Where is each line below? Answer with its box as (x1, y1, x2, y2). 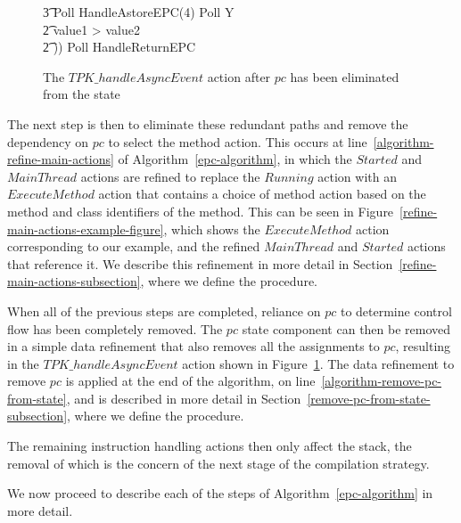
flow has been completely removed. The (7, 319, 223, 338)
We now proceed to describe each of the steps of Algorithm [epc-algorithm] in (7, 484, 433, 503)
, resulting (395, 337, 451, 355)
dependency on (7, 132, 89, 151)
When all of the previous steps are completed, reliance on (7, 301, 321, 320)
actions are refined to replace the (80, 167, 260, 185)
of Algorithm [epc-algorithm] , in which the (118, 150, 352, 168)
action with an (317, 167, 397, 185)
